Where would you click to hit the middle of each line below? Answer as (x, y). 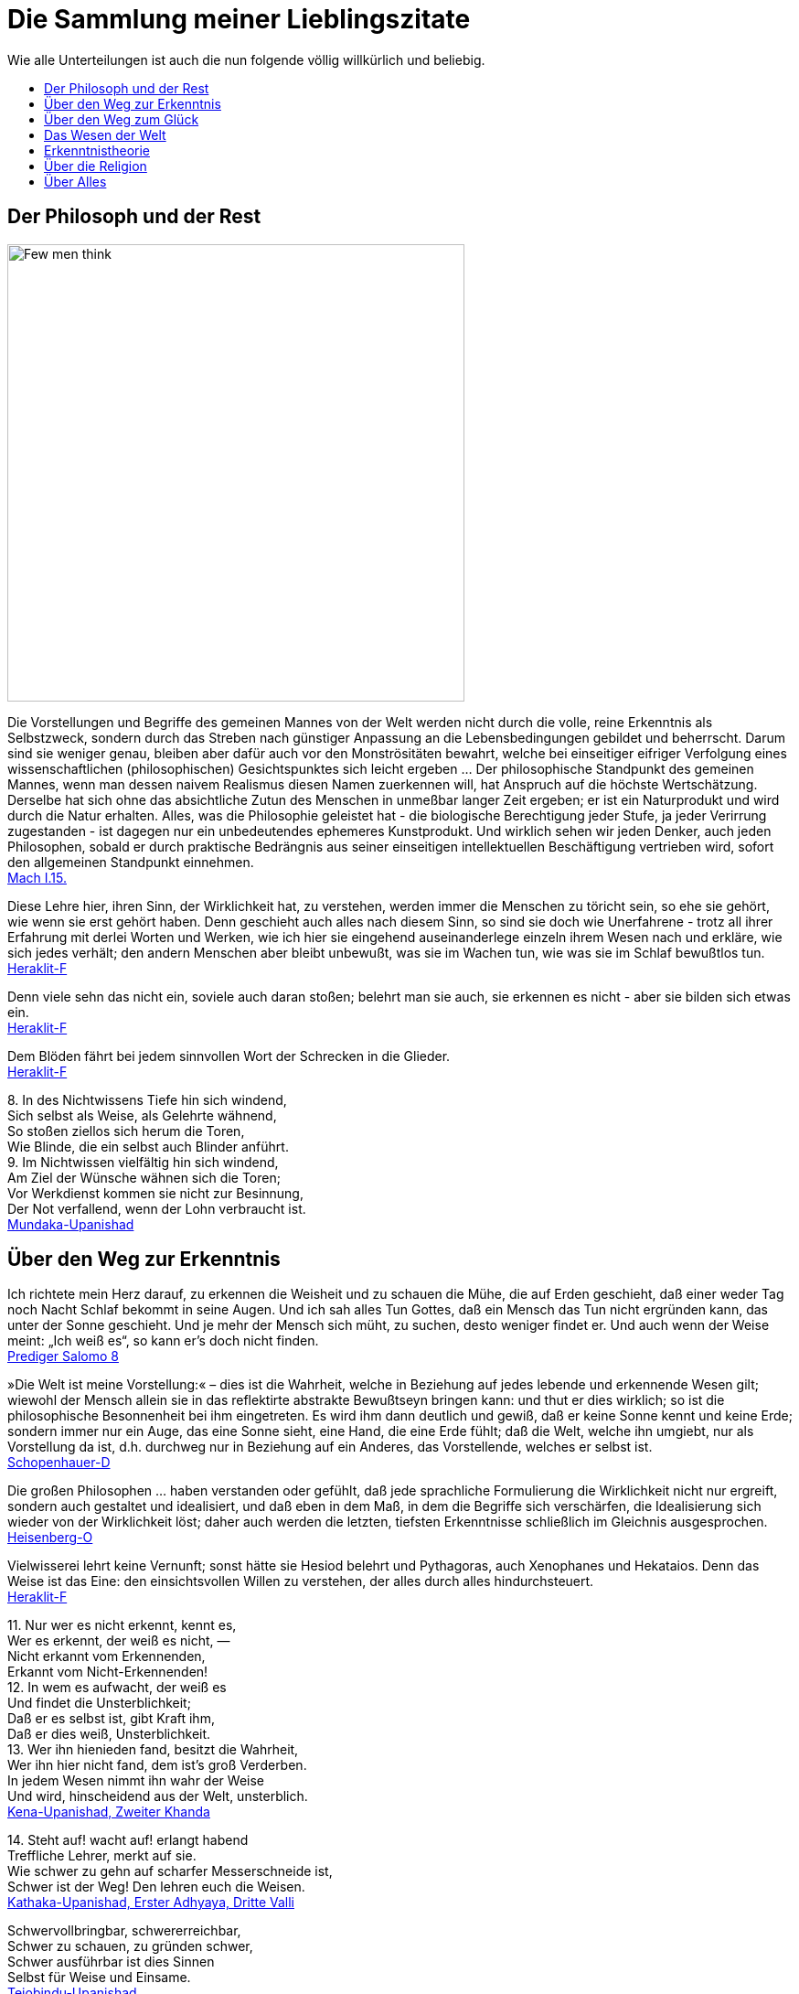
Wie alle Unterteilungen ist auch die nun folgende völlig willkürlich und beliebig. (246, 59)
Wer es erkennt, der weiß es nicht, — (119, 1641)
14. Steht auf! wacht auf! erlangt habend (128, 1840)
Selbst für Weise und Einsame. (99, 1978)
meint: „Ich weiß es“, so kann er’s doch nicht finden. (163, 1341)
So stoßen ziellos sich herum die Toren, (126, 1131)
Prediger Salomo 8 (63, 1356)
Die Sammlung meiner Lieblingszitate (239, 19)
